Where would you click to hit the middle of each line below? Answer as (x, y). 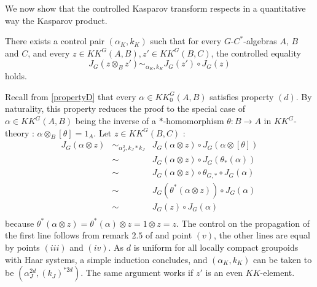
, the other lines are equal (262, 235)
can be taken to (282, 259)
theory (17, 132)
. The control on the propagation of (243, 223)
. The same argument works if (137, 273)
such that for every (186, 41)
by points (22, 247)
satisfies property (242, 96)
